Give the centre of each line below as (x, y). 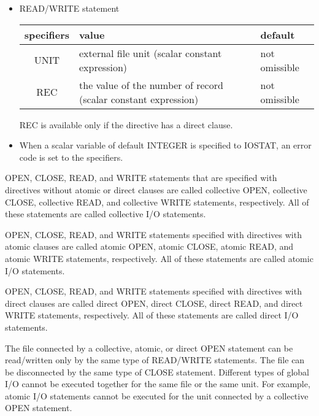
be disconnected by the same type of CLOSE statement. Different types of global (157, 372)
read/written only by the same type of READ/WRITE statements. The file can (155, 360)
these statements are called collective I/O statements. (106, 214)
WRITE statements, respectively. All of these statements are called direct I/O (152, 315)
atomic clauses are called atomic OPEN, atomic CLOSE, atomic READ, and (149, 246)
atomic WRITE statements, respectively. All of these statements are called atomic (159, 258)
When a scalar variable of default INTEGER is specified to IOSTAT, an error (165, 145)
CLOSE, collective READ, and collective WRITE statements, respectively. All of (157, 202)
